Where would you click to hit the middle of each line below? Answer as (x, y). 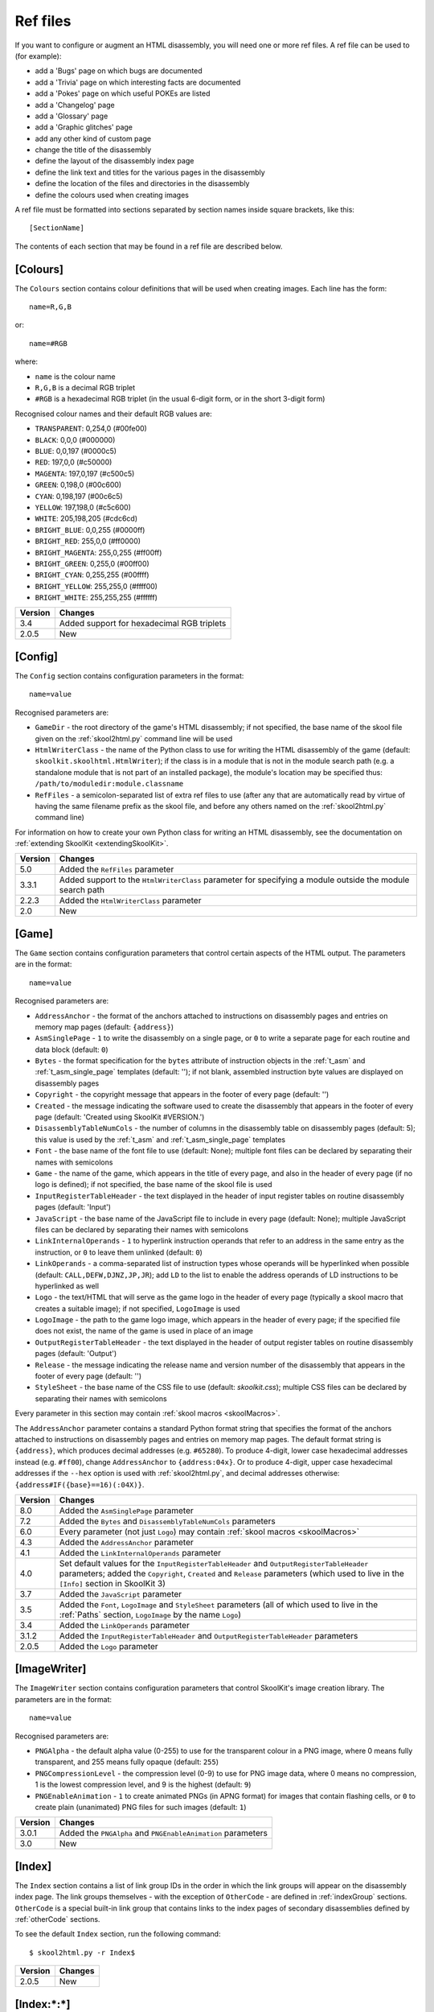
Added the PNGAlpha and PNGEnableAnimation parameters (164, 1833)
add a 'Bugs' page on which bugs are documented (119, 71)
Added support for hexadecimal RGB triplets (143, 624)
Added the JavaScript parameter (121, 1594)
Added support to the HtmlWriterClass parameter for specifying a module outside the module (234, 880)
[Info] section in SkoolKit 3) (113, 1583)
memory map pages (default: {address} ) (104, 1027)
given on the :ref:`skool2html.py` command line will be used (134, 738)
